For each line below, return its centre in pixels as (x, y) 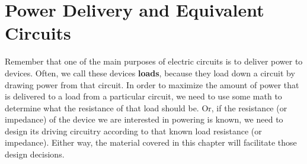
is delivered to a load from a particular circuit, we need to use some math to (143, 96)
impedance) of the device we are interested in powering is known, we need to (144, 119)
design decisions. (35, 154)
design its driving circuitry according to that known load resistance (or (133, 131)
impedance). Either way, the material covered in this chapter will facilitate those (151, 142)
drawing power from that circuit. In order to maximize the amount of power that (152, 84)
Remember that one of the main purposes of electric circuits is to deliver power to (154, 61)
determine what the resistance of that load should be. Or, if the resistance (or (146, 107)
